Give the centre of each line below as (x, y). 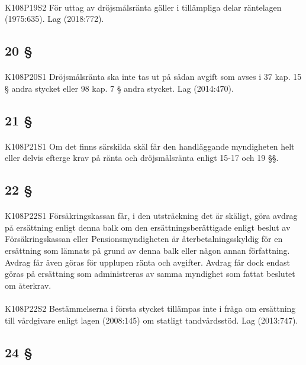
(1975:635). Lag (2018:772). (54, 19)
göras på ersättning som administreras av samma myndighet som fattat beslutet (150, 274)
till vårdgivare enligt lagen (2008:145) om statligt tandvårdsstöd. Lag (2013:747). (152, 320)
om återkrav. (28, 285)
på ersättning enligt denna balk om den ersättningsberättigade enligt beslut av (148, 227)
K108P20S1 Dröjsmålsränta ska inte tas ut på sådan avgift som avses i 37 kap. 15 (153, 77)
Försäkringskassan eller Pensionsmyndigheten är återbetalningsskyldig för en (144, 239)
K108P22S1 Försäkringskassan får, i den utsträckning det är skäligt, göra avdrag (151, 216)
